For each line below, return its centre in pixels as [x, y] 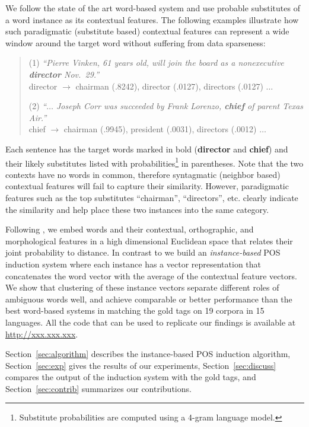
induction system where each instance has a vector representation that [133, 264]
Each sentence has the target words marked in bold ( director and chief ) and [147, 149]
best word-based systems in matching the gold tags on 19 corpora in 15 [135, 310]
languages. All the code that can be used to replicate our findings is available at [151, 322]
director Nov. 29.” [64, 74]
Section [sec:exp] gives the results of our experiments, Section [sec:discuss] [141, 365]
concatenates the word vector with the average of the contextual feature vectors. [151, 275]
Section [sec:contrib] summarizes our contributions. [98, 388]
